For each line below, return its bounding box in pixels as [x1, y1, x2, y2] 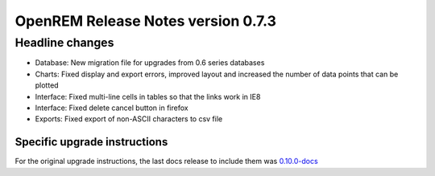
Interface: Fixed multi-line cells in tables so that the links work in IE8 [35, 92, 261, 101]
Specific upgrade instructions [14, 135, 168, 149]
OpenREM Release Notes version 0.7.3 [14, 12, 277, 30]
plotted [35, 80, 60, 90]
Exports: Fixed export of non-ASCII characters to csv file [35, 114, 223, 124]
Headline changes [14, 35, 114, 50]
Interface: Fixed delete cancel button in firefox [35, 103, 188, 113]
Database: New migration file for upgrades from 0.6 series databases [35, 58, 265, 68]
